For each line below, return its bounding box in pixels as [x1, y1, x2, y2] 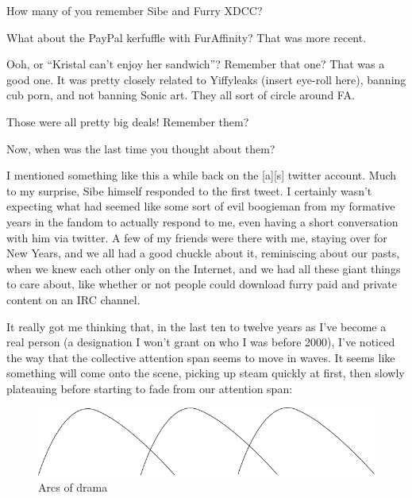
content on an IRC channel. [6, 291, 141, 307]
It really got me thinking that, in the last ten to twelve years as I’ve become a [6, 318, 387, 334]
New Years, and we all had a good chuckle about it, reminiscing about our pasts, [6, 245, 400, 261]
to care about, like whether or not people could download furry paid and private [6, 276, 397, 292]
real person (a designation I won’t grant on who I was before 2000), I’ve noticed [6, 334, 395, 350]
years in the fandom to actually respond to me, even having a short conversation [6, 213, 399, 230]
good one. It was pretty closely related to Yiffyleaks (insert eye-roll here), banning [6, 71, 406, 87]
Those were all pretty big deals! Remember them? [6, 113, 249, 129]
